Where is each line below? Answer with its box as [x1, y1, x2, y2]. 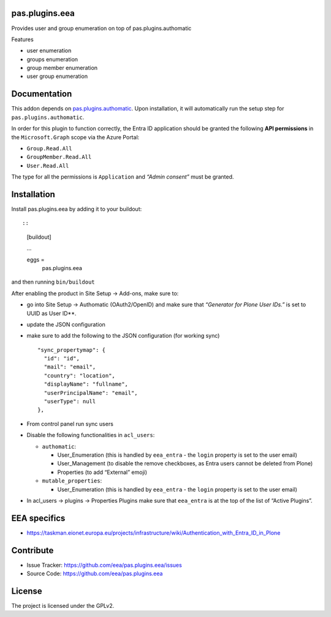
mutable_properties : [42, 477, 102, 484]
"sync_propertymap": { [37, 346, 106, 353]
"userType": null [44, 398, 96, 405]
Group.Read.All [26, 145, 73, 152]
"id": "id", [44, 355, 80, 362]
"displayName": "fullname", [44, 381, 129, 388]
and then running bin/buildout [11, 278, 95, 285]
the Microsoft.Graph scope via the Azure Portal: [11, 133, 140, 141]
